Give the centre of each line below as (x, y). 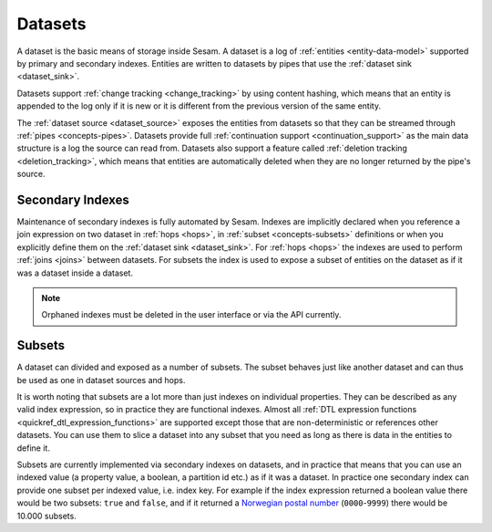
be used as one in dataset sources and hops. (101, 380)
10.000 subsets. (46, 516)
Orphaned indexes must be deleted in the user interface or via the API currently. (191, 315)
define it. (33, 448)
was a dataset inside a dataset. (75, 273)
